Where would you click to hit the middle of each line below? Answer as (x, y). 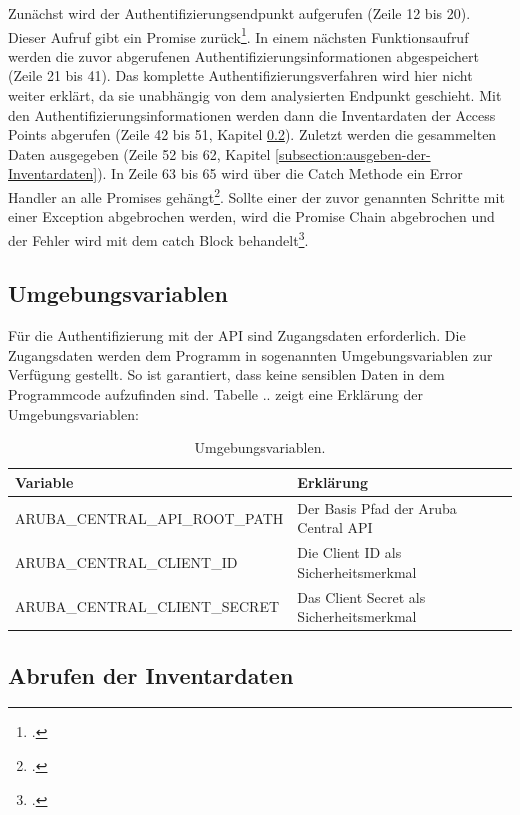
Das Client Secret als (361, 596)
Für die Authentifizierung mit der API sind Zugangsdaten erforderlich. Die (237, 335)
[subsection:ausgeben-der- (353, 153)
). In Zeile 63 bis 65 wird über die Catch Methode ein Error (280, 173)
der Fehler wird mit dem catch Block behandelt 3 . (158, 238)
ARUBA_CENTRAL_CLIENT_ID (126, 561)
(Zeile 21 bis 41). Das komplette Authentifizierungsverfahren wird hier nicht (240, 75)
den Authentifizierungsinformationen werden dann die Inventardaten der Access (252, 114)
